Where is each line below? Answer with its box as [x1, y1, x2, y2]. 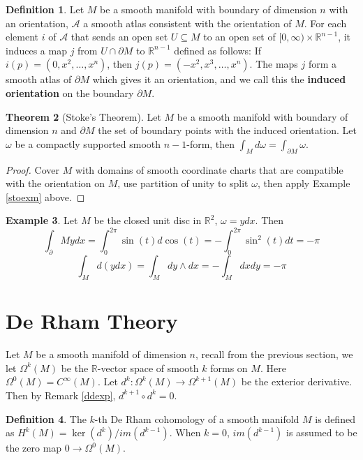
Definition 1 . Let [6, 2, 84, 16]
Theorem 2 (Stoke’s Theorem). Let [6, 109, 161, 124]
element [6, 29, 39, 44]
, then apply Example [257, 176, 350, 191]
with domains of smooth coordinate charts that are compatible [75, 162, 343, 177]
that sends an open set [71, 29, 168, 44]
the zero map [6, 440, 62, 455]
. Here [260, 360, 286, 375]
